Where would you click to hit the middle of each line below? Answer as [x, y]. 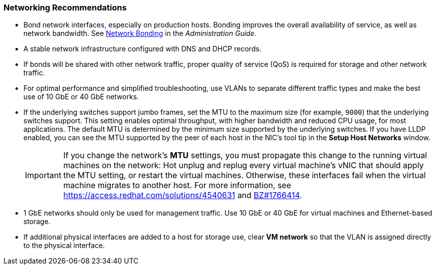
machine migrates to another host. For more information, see [177, 185]
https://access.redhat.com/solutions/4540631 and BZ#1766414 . [183, 195]
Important [43, 175]
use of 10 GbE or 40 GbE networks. [81, 97]
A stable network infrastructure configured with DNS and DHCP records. [142, 49]
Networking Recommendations [65, 7]
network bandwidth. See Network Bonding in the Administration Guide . [140, 33]
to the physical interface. [64, 246]
